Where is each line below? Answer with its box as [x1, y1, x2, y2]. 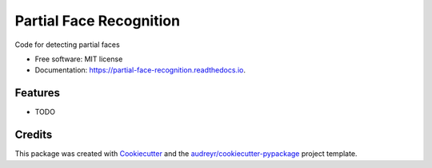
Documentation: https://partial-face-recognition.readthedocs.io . [34, 65, 246, 75]
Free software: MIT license [34, 54, 123, 64]
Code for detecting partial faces [14, 40, 120, 49]
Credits [14, 128, 53, 142]
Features [14, 86, 60, 100]
